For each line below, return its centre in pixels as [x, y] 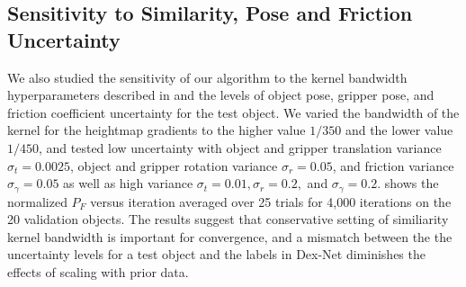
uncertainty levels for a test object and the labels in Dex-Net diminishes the [216, 254]
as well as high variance [128, 183]
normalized [37, 201]
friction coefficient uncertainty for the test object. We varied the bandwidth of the [233, 112]
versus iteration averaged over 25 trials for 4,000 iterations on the [271, 201]
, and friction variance [393, 165]
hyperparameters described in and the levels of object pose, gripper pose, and [221, 95]
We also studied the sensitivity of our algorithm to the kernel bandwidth [207, 77]
